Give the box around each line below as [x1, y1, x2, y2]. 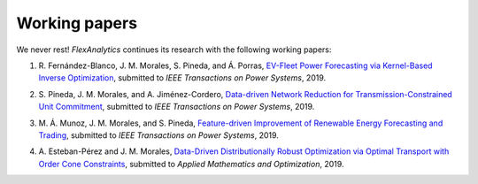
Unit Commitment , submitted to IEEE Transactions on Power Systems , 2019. [38, 102, 315, 112]
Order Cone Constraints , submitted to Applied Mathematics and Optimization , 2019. [38, 158, 344, 169]
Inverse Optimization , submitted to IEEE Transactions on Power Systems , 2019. [38, 73, 327, 83]
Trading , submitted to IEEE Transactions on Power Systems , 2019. [38, 129, 279, 141]
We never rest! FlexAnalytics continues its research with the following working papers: [16, 44, 332, 55]
